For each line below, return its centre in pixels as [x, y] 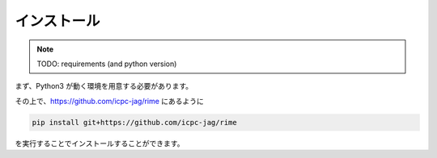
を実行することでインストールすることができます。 [100, 143]
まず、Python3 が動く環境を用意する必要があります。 [104, 86]
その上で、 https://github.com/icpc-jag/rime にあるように [109, 101]
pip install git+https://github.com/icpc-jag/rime [135, 122]
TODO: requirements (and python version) [107, 64]
